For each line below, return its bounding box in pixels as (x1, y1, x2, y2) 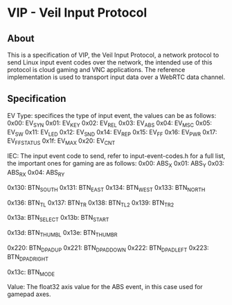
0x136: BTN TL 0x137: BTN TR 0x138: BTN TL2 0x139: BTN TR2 (7, 198, 175, 209)
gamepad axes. (7, 290, 51, 299)
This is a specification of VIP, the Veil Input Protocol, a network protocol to (7, 51, 220, 59)
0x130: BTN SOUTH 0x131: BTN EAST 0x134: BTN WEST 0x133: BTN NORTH (7, 183, 206, 193)
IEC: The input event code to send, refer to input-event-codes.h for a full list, (7, 152, 226, 160)
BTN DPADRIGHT (7, 252, 48, 263)
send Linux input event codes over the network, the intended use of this (7, 58, 213, 67)
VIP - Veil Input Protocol (7, 5, 148, 21)
